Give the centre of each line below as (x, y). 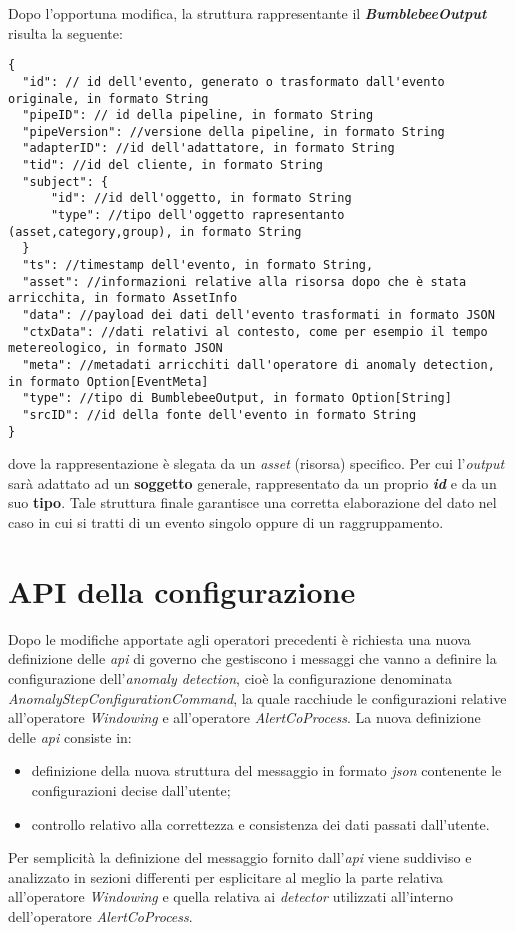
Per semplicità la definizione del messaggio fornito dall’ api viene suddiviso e (240, 857)
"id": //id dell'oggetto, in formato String (201, 198)
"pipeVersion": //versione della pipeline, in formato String (233, 131)
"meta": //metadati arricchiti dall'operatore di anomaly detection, (258, 365)
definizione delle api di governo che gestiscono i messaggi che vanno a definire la (252, 658)
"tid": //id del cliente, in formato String (172, 165)
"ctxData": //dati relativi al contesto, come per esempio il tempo (255, 331)
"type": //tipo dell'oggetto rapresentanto (197, 215)
